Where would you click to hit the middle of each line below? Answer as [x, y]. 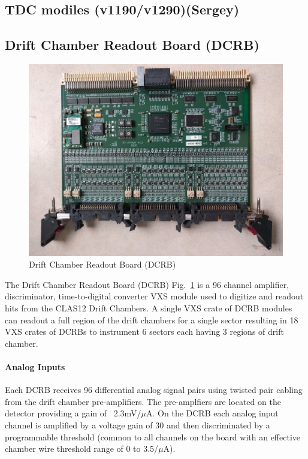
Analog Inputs [35, 366]
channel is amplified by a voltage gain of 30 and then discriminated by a [138, 424]
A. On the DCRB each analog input [212, 413]
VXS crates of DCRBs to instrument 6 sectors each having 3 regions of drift [144, 331]
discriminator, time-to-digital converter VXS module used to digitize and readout [154, 296]
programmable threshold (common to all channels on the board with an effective [153, 436]
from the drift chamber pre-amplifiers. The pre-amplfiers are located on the [143, 401]
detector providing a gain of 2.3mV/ [73, 413]
